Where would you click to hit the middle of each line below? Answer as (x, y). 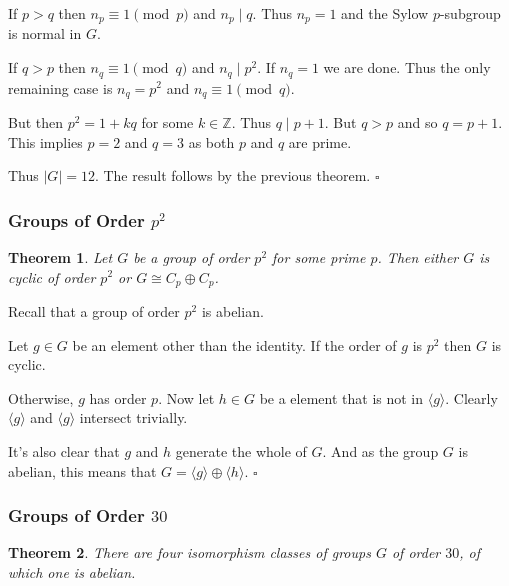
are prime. (320, 141)
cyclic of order (52, 276)
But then (36, 121)
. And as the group (380, 450)
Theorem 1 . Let (60, 256)
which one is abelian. (72, 571)
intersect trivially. (133, 417)
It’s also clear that (64, 450)
